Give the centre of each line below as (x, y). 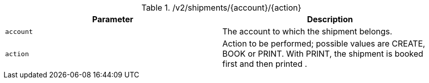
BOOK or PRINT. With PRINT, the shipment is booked (323, 54)
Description (330, 19)
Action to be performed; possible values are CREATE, (324, 44)
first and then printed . (265, 64)
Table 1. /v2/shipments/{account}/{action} (221, 8)
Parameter (113, 19)
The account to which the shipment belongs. (307, 31)
